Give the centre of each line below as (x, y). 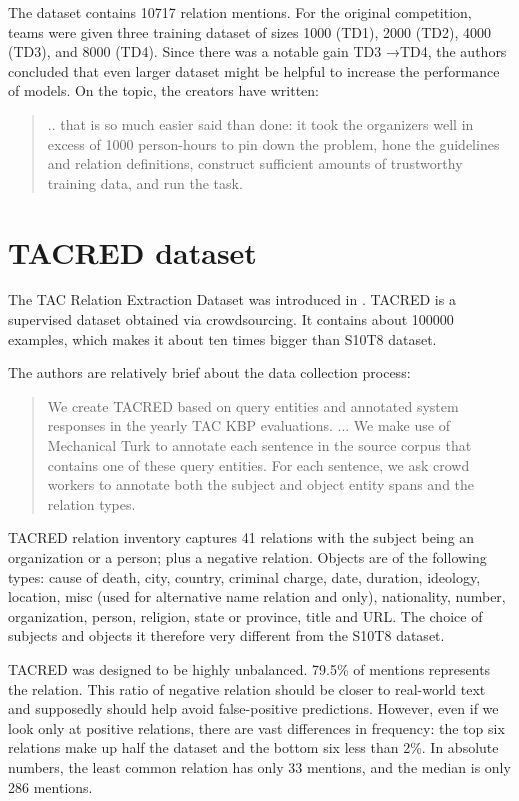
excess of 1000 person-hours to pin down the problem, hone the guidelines (273, 143)
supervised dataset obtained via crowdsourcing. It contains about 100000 (231, 319)
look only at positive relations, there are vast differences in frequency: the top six (256, 727)
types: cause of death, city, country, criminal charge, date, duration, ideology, (244, 576)
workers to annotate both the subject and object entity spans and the (261, 484)
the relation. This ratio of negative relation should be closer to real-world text (247, 688)
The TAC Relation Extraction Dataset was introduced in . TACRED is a (232, 299)
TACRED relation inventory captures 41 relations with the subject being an (241, 537)
